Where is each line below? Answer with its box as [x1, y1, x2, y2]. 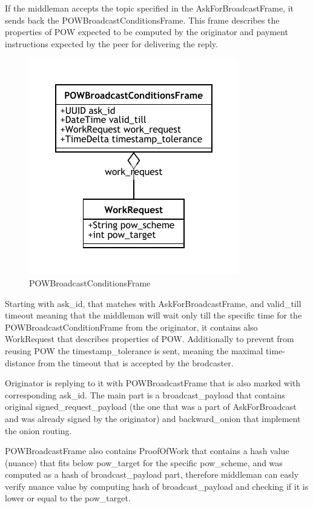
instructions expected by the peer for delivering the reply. [5, 37, 218, 50]
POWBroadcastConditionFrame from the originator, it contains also [5, 320, 258, 333]
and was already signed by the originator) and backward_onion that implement [5, 412, 301, 424]
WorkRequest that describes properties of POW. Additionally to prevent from [5, 332, 294, 345]
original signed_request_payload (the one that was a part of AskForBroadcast [5, 400, 297, 413]
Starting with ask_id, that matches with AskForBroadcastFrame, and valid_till [5, 297, 301, 309]
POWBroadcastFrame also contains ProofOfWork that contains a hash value [5, 444, 289, 457]
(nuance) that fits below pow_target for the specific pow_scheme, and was [5, 456, 283, 469]
